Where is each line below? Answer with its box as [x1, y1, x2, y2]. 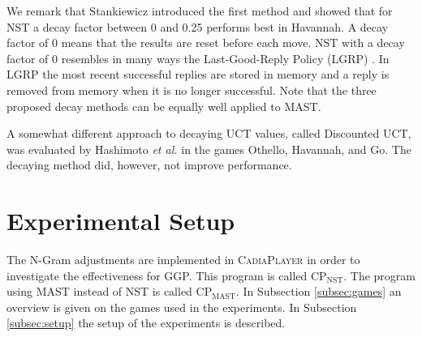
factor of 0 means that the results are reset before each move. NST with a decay [6, 34, 405, 51]
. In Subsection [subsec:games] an [235, 283, 402, 300]
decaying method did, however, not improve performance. [6, 156, 292, 173]
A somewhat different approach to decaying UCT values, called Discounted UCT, [6, 125, 411, 142]
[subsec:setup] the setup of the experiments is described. [6, 314, 286, 331]
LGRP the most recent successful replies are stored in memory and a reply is [6, 66, 390, 83]
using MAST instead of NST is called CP [6, 283, 213, 300]
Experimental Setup [6, 204, 235, 237]
